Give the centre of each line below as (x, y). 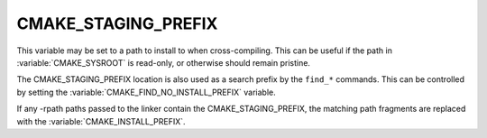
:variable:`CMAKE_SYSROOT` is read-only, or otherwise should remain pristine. (164, 62)
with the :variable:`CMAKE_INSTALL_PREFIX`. (101, 121)
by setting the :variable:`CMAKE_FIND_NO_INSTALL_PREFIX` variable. (147, 92)
